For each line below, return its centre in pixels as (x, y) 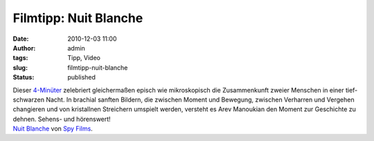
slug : (20, 67)
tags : (20, 58)
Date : (21, 39)
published (82, 77)
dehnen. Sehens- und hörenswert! (62, 119)
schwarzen (29, 100)
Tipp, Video (84, 58)
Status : (24, 77)
